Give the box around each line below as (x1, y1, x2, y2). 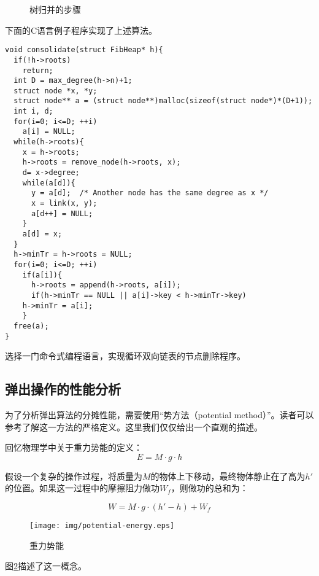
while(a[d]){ (22, 178, 75, 187)
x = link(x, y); (31, 199, 98, 208)
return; (22, 66, 53, 75)
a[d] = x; (22, 230, 63, 238)
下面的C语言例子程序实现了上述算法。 (5, 23, 158, 36)
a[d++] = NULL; (31, 209, 93, 218)
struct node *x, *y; (13, 86, 98, 95)
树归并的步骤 (29, 3, 81, 15)
